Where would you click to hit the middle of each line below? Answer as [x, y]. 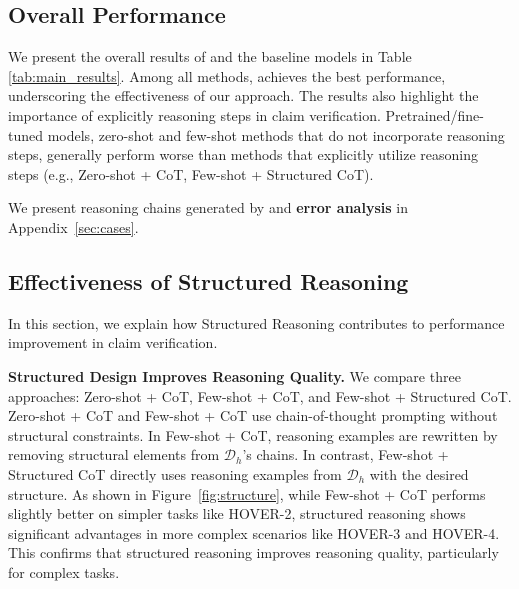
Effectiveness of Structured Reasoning [208, 280]
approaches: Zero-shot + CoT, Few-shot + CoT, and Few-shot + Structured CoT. [260, 395]
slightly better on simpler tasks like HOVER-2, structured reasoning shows [237, 513]
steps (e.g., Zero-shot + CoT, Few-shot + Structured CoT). [191, 173]
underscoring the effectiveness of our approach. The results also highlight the [243, 95]
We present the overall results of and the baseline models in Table [210, 56]
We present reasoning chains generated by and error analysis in [208, 207]
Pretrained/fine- [434, 114]
